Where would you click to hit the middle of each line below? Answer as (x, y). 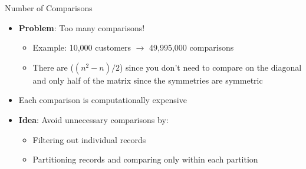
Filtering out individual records (89, 139)
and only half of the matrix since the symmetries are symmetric (148, 80)
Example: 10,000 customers (82, 47)
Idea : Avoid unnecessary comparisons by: (93, 119)
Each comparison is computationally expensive (103, 100)
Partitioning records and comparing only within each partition (145, 159)
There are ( (53, 67)
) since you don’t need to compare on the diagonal (210, 67)
